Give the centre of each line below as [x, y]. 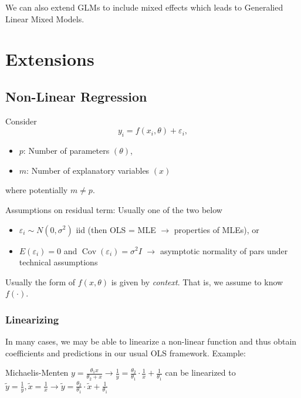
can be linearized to [200, 372]
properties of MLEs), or [217, 229]
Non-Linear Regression [76, 96]
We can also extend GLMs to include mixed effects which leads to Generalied [144, 7]
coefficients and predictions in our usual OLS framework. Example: [126, 353]
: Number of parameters [66, 151]
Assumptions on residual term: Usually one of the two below [114, 209]
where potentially [37, 190]
